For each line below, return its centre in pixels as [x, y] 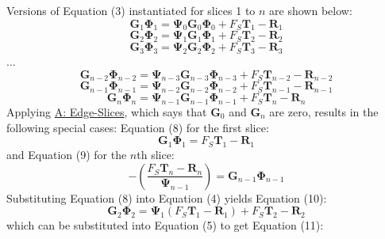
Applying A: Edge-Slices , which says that [107, 111]
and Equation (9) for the [67, 154]
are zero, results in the [324, 111]
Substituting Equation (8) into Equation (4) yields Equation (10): [167, 197]
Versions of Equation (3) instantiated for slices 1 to [131, 10]
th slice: [156, 154]
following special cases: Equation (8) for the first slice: [138, 127]
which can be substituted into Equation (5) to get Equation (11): [165, 225]
